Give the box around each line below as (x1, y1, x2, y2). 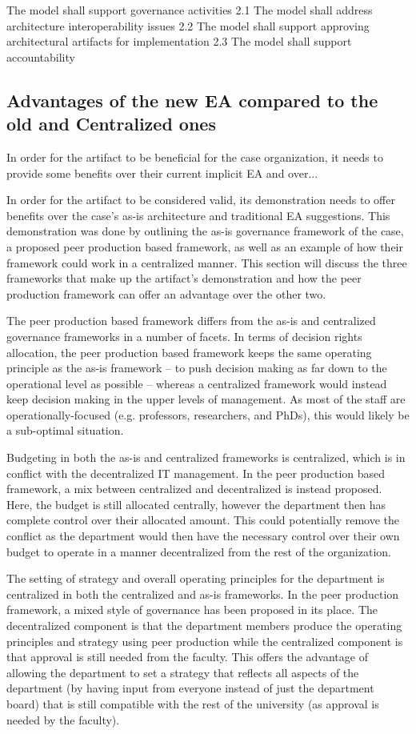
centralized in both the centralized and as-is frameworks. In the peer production (6, 585, 399, 602)
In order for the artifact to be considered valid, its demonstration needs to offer (6, 191, 395, 208)
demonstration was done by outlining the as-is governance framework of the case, (6, 223, 404, 239)
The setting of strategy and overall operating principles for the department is (6, 570, 385, 587)
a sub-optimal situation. (6, 422, 124, 439)
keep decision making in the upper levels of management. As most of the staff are (6, 391, 406, 407)
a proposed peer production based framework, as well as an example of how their (6, 238, 403, 255)
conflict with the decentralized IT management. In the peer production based (6, 464, 386, 481)
